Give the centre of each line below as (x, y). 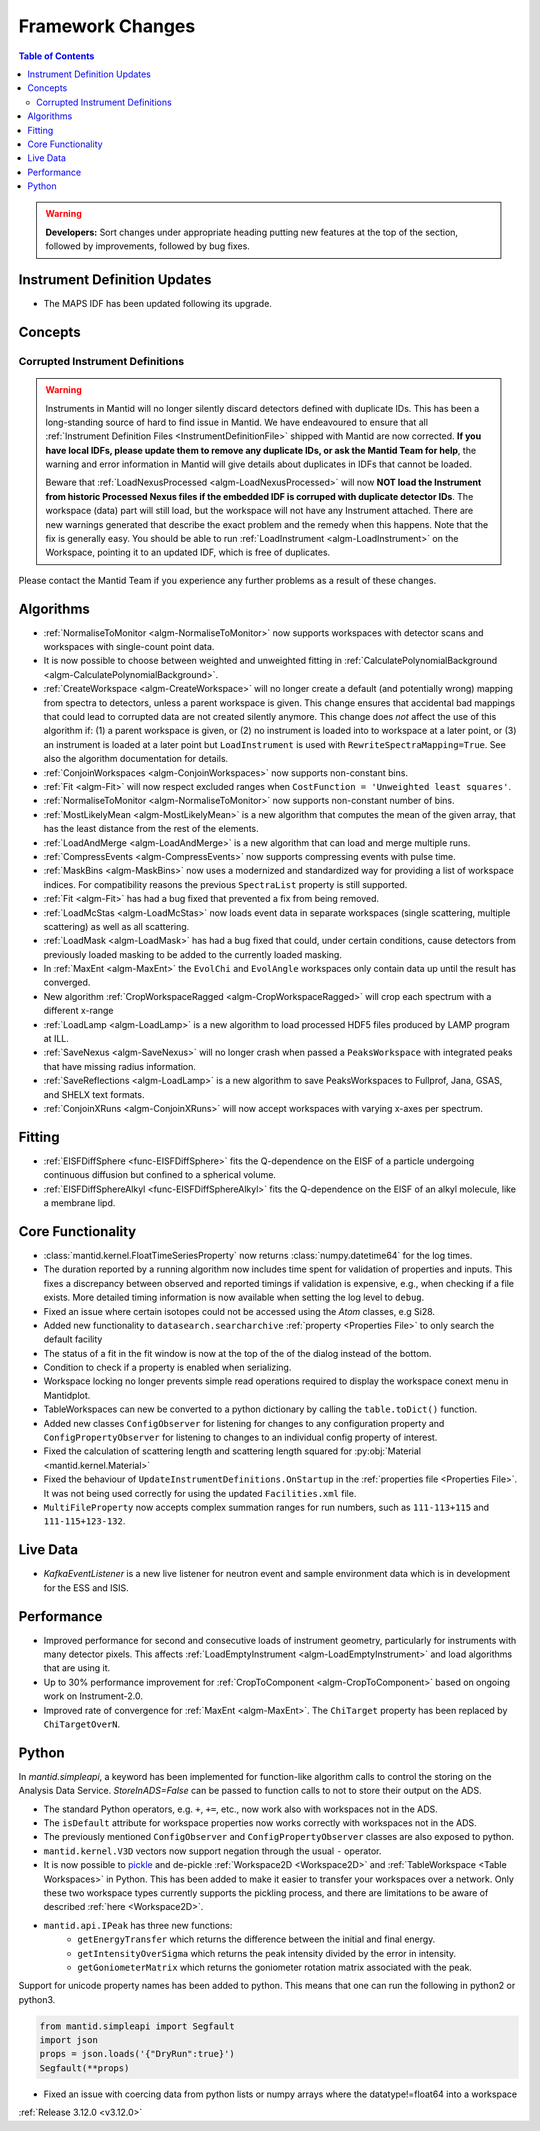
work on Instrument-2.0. (93, 1696)
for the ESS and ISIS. (86, 1587)
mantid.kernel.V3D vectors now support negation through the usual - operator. (212, 1851)
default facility (73, 1339)
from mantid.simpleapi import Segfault (137, 2026)
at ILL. (56, 1039)
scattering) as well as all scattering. (116, 926)
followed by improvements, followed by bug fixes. (147, 246)
